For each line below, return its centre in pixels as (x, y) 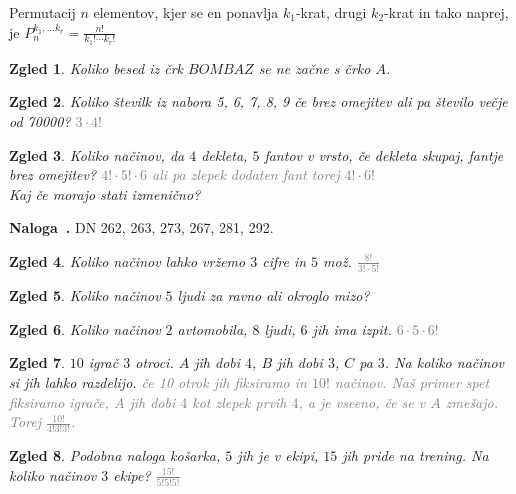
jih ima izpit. (352, 328)
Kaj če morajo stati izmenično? (105, 193)
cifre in (284, 260)
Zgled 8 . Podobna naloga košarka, (115, 455)
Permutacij (42, 12)
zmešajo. (472, 401)
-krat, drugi (331, 12)
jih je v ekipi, (278, 455)
